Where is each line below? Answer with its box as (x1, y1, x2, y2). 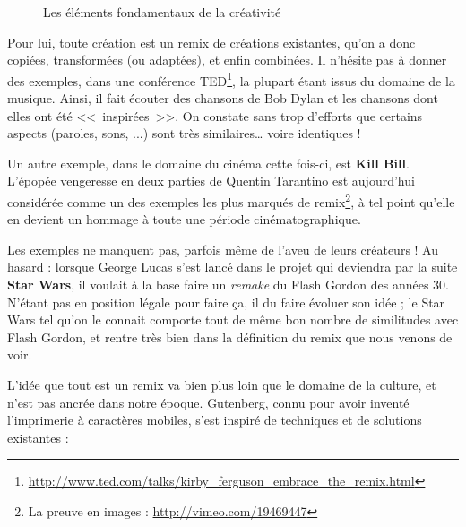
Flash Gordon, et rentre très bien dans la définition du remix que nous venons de (7, 327, 453, 346)
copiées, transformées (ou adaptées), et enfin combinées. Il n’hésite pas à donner (7, 50, 447, 69)
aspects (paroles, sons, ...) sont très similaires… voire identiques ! (7, 124, 361, 143)
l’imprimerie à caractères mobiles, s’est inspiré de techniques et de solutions (7, 410, 422, 429)
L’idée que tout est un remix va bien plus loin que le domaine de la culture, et (7, 376, 436, 393)
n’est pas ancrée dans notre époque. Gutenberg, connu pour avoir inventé (7, 393, 410, 411)
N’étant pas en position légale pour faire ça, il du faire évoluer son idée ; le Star (7, 292, 445, 311)
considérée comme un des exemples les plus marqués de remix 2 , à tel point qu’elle (7, 190, 455, 211)
